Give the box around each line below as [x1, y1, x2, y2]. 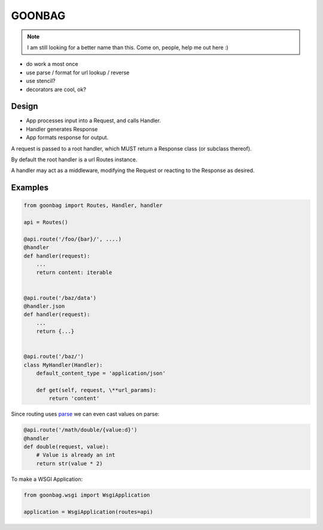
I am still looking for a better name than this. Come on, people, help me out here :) [27, 44, 228, 51]
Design [11, 101, 38, 112]
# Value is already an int [36, 451, 116, 459]
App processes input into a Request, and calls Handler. [26, 117, 161, 124]
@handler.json [23, 303, 65, 310]
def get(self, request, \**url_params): [36, 387, 157, 393]
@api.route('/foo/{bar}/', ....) [23, 236, 122, 242]
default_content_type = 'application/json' [36, 370, 166, 377]
